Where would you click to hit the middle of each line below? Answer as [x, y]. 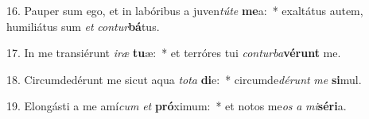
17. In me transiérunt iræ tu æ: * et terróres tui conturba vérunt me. [174, 53]
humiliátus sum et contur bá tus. [83, 26]
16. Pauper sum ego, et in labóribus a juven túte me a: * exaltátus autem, [185, 10]
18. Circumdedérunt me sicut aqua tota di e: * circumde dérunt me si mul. [184, 79]
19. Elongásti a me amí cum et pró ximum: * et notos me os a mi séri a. [177, 106]
